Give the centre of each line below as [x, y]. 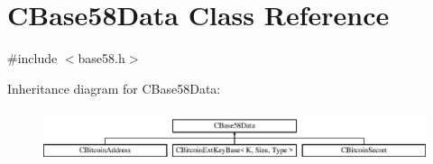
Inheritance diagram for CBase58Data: [114, 88]
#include [32, 58]
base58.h [101, 58]
